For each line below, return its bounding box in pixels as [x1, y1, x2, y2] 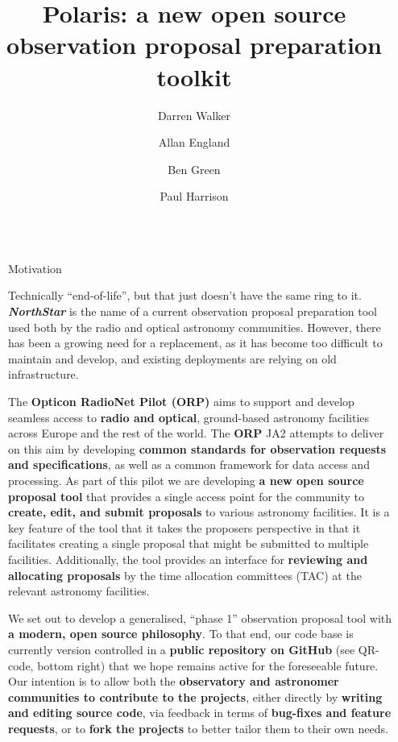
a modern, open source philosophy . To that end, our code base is [8, 625, 354, 642]
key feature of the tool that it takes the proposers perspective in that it [8, 519, 361, 536]
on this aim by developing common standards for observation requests [8, 440, 387, 457]
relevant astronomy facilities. [8, 582, 150, 599]
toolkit [156, 60, 232, 93]
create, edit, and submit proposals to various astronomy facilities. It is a [8, 504, 390, 520]
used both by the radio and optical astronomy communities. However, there [8, 318, 381, 335]
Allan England [158, 134, 230, 151]
